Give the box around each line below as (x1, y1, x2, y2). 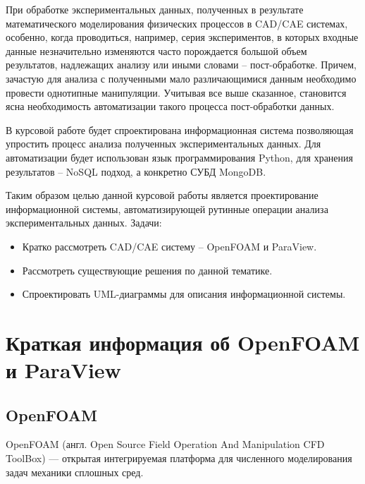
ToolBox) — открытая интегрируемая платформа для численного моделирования (6, 451, 352, 466)
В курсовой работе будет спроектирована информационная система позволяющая (6, 122, 354, 137)
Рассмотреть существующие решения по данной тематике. (22, 262, 273, 277)
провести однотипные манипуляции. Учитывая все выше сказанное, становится (6, 85, 347, 99)
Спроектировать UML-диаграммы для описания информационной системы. (22, 286, 346, 301)
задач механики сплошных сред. (6, 464, 144, 479)
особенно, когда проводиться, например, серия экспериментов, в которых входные (6, 30, 359, 44)
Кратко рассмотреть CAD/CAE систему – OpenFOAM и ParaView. (22, 238, 317, 253)
